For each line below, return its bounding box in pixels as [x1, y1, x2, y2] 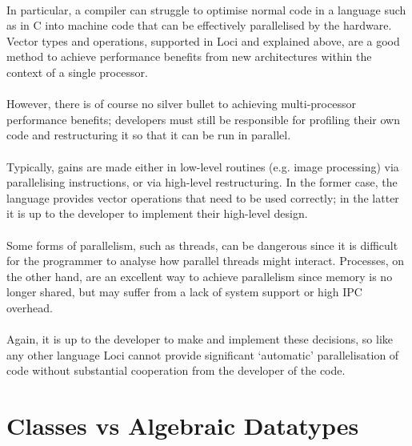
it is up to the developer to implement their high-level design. [6, 205, 308, 222]
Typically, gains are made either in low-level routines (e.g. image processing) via [6, 158, 399, 175]
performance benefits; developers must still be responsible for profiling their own [6, 110, 400, 127]
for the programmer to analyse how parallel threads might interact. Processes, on [6, 252, 405, 269]
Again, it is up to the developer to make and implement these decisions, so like [6, 331, 393, 348]
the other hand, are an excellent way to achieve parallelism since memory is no [6, 267, 393, 284]
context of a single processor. [6, 63, 148, 80]
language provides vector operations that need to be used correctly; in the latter [6, 189, 399, 206]
